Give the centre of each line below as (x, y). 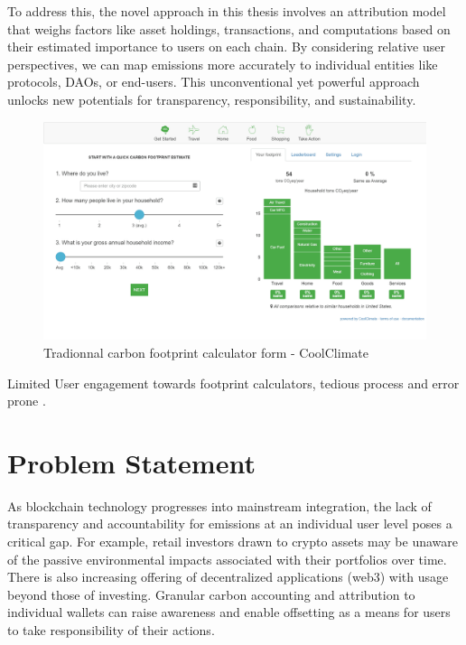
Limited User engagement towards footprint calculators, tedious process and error (233, 383)
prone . (27, 401)
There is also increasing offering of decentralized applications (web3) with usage (228, 577)
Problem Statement (131, 462)
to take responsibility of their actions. (111, 630)
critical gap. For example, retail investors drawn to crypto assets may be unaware (233, 542)
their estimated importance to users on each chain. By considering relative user (226, 47)
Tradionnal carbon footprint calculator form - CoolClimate (206, 352)
